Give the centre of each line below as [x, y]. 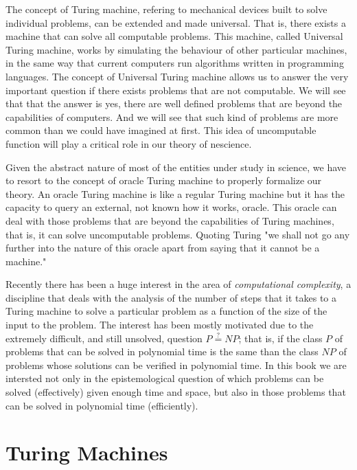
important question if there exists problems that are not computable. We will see [176, 90]
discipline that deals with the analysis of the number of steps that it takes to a [171, 297]
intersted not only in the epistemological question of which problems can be [165, 378]
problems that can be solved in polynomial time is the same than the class [162, 351]
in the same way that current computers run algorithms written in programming [175, 63]
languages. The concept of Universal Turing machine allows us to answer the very [177, 76]
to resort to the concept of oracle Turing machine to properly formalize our [164, 180]
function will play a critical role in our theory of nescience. [129, 143]
